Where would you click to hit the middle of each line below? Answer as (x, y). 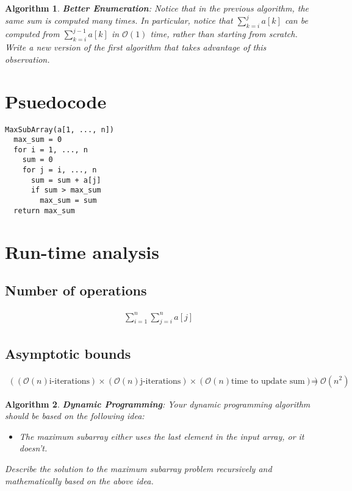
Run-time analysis (82, 251)
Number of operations (76, 290)
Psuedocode (56, 101)
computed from (32, 34)
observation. (27, 59)
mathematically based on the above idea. (79, 480)
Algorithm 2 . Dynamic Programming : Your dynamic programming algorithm (158, 404)
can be (296, 20)
